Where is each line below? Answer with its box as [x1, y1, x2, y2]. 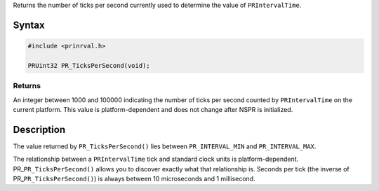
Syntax [13, 19, 45, 31]
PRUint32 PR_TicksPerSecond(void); [27, 62, 150, 69]
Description [13, 123, 66, 136]
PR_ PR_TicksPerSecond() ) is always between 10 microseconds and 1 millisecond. [13, 174, 255, 183]
